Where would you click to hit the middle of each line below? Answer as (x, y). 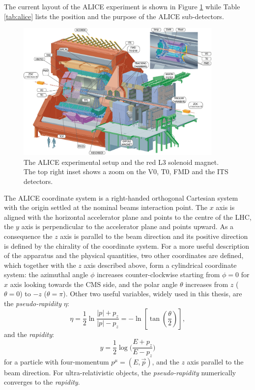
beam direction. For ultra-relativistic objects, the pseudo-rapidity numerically (120, 372)
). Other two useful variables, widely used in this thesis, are (153, 294)
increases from (207, 284)
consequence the (28, 236)
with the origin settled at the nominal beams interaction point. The (106, 207)
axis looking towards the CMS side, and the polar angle (94, 284)
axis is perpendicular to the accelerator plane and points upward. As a (127, 226)
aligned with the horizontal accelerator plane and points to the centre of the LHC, (128, 217)
